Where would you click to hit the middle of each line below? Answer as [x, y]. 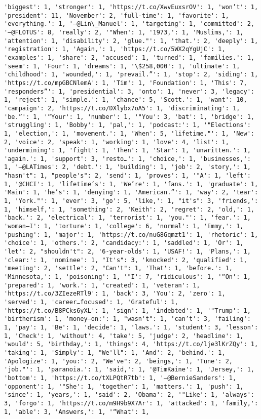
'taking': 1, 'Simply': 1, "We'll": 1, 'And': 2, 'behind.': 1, [115, 352]
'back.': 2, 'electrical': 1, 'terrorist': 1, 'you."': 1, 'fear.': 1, [127, 218]
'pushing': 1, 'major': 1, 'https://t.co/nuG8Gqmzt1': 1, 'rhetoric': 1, [131, 235]
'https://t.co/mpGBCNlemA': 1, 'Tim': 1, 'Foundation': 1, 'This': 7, [126, 83]
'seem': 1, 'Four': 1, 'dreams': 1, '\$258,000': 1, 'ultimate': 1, [122, 66]
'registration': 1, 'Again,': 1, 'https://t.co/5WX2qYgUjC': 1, [115, 49]
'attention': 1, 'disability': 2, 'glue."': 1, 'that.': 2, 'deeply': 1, [131, 41]
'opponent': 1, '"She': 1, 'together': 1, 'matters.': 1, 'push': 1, [124, 386]
